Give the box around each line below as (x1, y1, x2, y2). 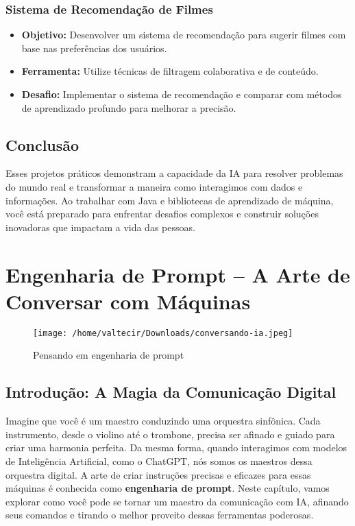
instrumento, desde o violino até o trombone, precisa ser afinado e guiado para (5, 427, 335, 441)
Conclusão (5, 134, 79, 155)
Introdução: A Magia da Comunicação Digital (5, 381, 336, 403)
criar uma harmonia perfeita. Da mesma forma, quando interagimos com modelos (5, 440, 347, 455)
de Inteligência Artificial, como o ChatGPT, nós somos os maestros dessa (5, 453, 313, 468)
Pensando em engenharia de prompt (33, 348, 184, 362)
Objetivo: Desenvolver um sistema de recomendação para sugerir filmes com (21, 27, 346, 42)
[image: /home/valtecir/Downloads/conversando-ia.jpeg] (33, 328, 293, 338)
